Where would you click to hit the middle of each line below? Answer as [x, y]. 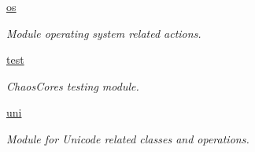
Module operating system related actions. [104, 33]
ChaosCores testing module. [73, 85]
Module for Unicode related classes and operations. [128, 138]
